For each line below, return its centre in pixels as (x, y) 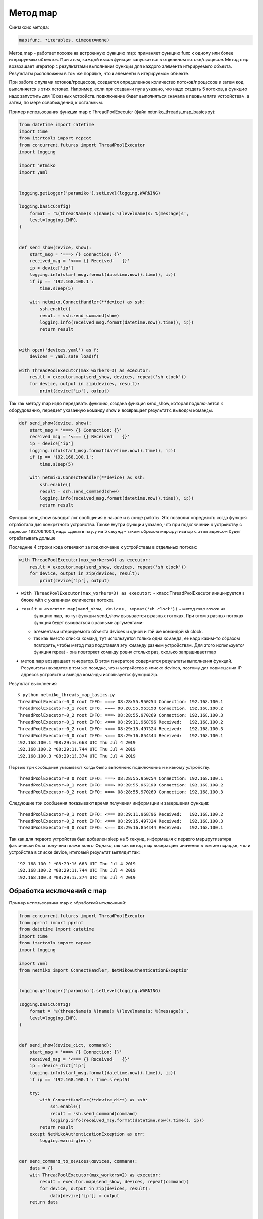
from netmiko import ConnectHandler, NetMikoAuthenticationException (104, 970)
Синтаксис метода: (29, 27)
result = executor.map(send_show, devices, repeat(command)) (114, 1182)
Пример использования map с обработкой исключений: (68, 903)
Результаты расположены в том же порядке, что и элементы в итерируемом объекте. (99, 73)
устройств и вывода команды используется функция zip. (99, 674)
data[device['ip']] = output (85, 1195)
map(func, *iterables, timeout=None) (64, 40)
